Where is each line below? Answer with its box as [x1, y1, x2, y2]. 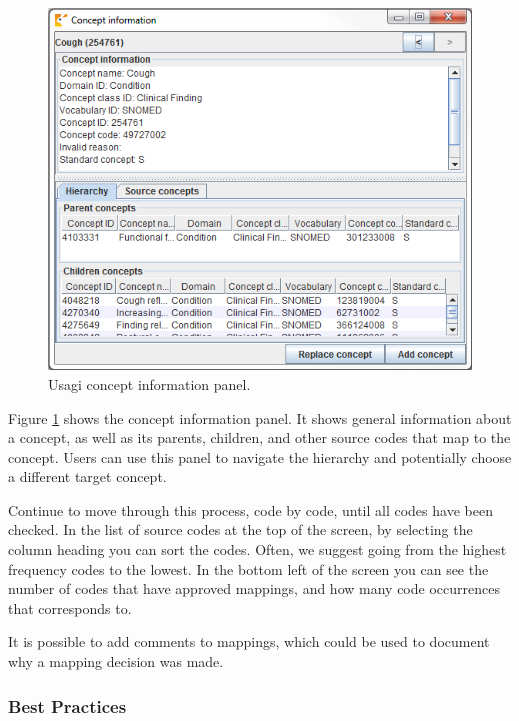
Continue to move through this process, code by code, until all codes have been [8, 499, 493, 520]
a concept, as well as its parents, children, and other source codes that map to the [8, 427, 511, 448]
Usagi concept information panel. [48, 373, 251, 394]
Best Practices [8, 693, 127, 718]
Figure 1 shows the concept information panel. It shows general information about [8, 407, 512, 428]
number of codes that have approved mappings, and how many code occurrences [8, 578, 500, 599]
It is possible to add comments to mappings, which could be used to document [8, 631, 490, 652]
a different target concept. [8, 466, 167, 487]
